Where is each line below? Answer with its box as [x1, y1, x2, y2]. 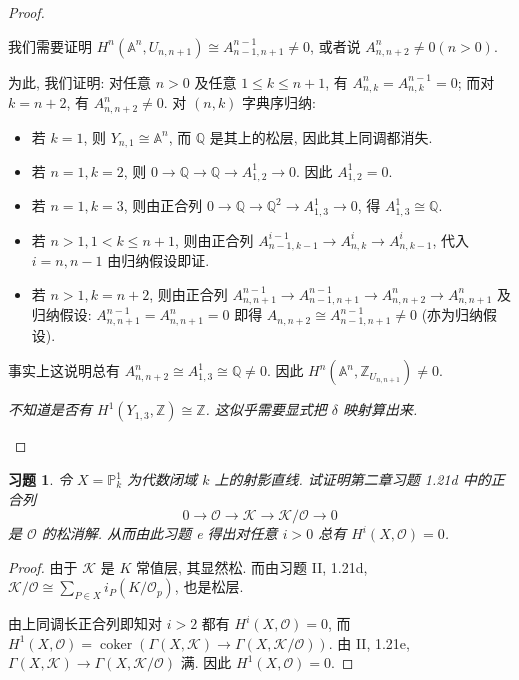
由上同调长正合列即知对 [8, 613, 162, 634]
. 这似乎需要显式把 [205, 399, 327, 420]
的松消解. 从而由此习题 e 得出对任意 [41, 523, 278, 544]
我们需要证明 [8, 35, 92, 56]
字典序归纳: [242, 92, 316, 113]
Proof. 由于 [8, 556, 78, 577]
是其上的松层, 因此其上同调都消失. [209, 126, 433, 147]
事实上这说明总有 [8, 360, 120, 381]
